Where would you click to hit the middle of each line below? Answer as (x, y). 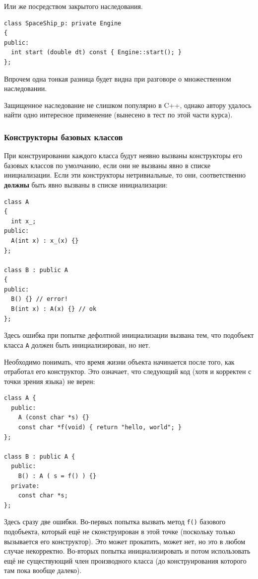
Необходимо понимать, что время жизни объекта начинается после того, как (119, 361)
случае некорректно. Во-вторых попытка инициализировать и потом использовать (127, 551)
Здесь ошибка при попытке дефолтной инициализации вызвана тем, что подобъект (129, 335)
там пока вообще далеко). (43, 570)
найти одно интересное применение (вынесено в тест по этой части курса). (118, 115)
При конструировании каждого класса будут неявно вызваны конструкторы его (123, 155)
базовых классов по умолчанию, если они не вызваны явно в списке (107, 165)
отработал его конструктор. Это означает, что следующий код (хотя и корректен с (128, 371)
